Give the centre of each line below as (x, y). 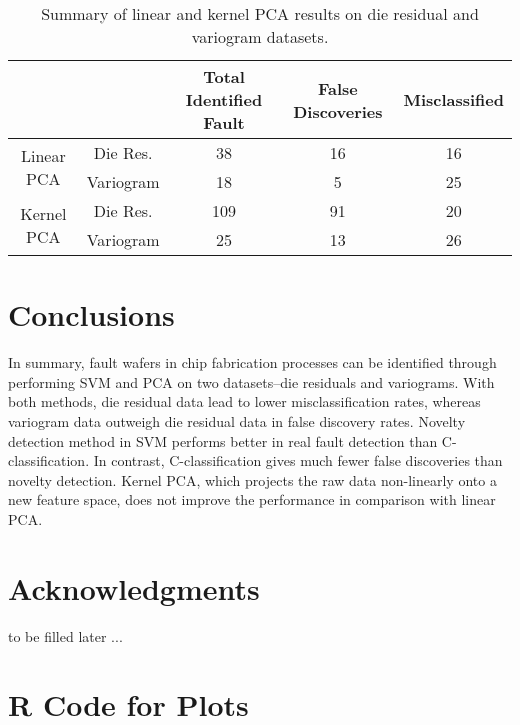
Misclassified (453, 99)
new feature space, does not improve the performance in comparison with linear (252, 499)
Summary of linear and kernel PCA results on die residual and (260, 13)
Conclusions (91, 314)
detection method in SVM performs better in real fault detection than (223, 440)
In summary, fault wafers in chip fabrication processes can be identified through (252, 362)
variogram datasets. (260, 36)
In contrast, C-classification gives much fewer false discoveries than (298, 460)
